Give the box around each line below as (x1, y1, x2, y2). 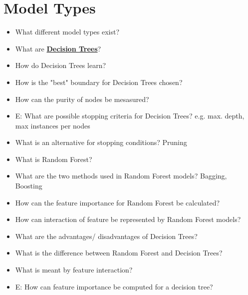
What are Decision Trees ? (15, 43, 101, 53)
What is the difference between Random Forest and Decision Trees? (15, 247, 223, 258)
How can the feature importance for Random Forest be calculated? (15, 197, 220, 207)
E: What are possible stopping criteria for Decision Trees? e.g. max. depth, (15, 110, 245, 121)
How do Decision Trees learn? (15, 60, 106, 70)
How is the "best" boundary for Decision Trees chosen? (15, 76, 183, 87)
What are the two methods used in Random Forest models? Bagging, (15, 170, 227, 181)
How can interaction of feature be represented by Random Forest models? (15, 214, 241, 224)
